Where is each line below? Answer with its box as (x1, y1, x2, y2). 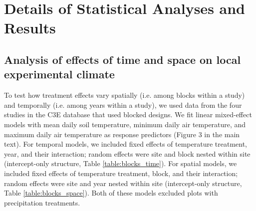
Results (4, 17, 56, 38)
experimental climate (4, 66, 115, 82)
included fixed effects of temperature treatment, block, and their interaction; (4, 168, 238, 178)
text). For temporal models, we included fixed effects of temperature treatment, (4, 139, 248, 149)
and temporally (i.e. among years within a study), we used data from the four (4, 99, 242, 110)
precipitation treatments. (4, 197, 80, 208)
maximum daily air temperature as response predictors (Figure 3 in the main (4, 129, 240, 139)
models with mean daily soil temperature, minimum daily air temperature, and (4, 119, 246, 129)
